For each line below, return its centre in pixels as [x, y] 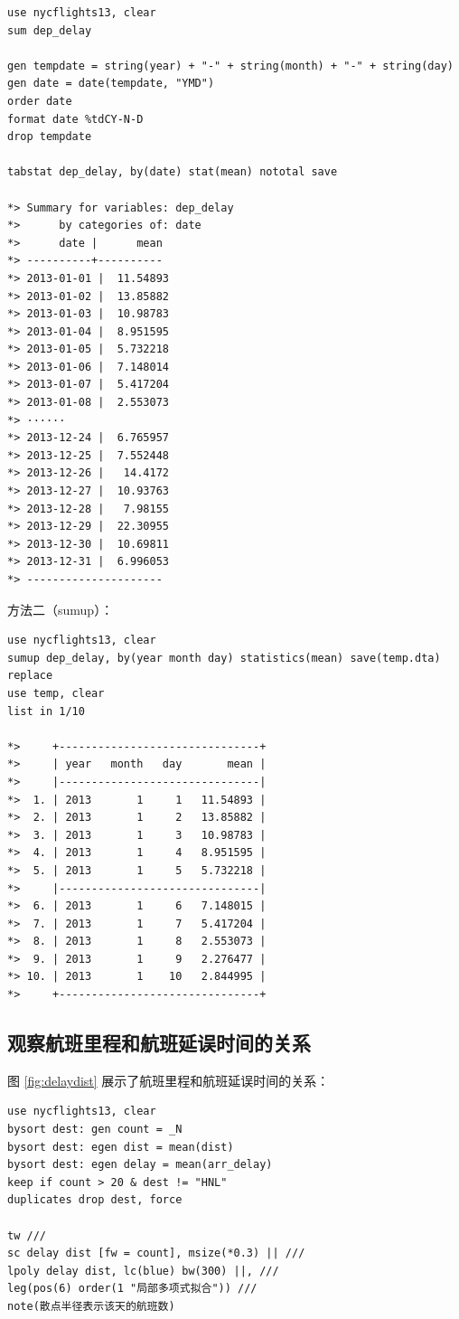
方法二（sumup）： [61, 609]
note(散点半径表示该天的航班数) [91, 1306]
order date [40, 101]
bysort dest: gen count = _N [95, 1130]
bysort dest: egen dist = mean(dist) [121, 1147]
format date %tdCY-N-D [75, 119]
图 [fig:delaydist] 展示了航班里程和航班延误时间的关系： [169, 1080]
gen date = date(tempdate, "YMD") [111, 84]
